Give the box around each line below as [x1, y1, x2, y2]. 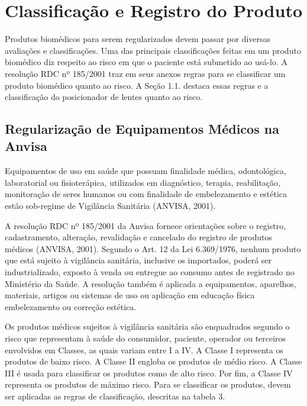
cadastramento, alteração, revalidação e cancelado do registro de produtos [5, 231, 272, 243]
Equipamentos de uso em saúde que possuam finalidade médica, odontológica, [5, 165, 286, 177]
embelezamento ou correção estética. [5, 300, 137, 312]
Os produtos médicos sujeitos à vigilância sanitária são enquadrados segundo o [5, 320, 290, 333]
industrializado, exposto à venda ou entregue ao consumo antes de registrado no [5, 266, 295, 278]
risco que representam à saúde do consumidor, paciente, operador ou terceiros [5, 332, 286, 344]
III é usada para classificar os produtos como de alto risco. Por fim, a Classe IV [5, 366, 293, 379]
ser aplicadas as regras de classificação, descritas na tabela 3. [5, 389, 225, 402]
